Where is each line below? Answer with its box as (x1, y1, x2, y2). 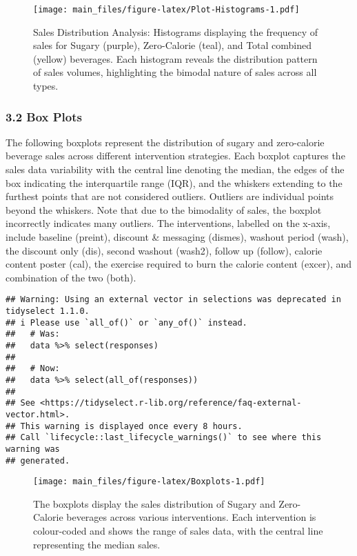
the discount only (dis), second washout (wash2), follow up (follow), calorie (6, 243, 323, 257)
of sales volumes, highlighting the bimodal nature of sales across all (33, 65, 317, 79)
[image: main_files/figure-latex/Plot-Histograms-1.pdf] (33, 5, 300, 14)
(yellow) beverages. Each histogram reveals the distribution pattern (33, 51, 318, 66)
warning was (6, 444, 60, 454)
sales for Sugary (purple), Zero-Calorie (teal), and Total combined (33, 38, 312, 52)
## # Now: (6, 364, 60, 374)
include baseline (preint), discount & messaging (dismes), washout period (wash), (6, 230, 349, 244)
